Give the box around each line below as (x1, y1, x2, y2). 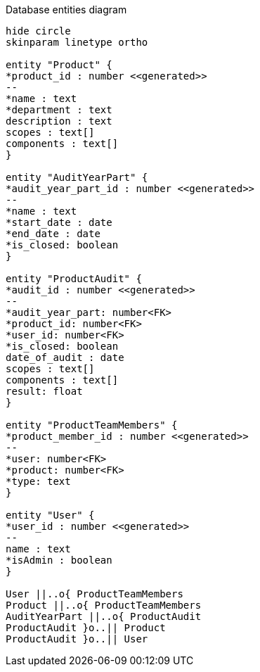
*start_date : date (6, 217, 112, 228)
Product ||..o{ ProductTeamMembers (6, 600, 202, 611)
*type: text (6, 476, 71, 487)
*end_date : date (6, 228, 100, 239)
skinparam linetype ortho (6, 37, 148, 48)
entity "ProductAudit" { (6, 273, 142, 284)
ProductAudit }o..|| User (6, 633, 148, 645)
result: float (6, 386, 83, 397)
